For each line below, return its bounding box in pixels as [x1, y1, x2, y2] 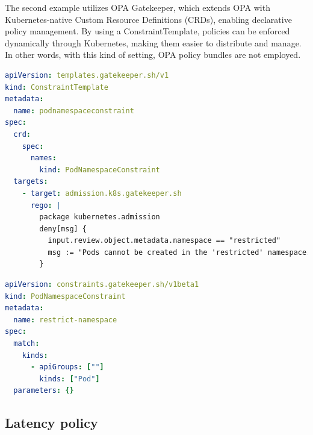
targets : [13, 177, 48, 186]
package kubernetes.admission [39, 213, 160, 222]
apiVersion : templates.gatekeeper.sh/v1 [5, 70, 169, 80]
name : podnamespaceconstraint [13, 106, 134, 115]
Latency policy [5, 413, 98, 432]
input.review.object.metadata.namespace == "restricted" [48, 236, 281, 245]
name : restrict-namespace [13, 315, 117, 324]
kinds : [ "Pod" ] [39, 374, 100, 383]
